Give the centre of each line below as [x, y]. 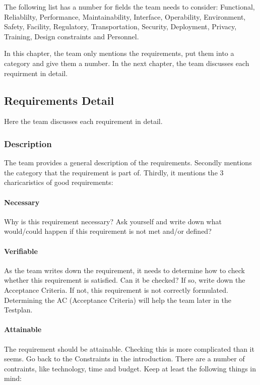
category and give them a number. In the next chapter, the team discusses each [127, 63]
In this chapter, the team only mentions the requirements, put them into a [119, 53]
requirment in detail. [36, 73]
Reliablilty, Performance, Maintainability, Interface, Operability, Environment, [125, 16]
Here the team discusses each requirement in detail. [83, 121]
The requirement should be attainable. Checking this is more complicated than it [129, 348]
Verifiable [21, 251]
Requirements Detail [59, 100]
